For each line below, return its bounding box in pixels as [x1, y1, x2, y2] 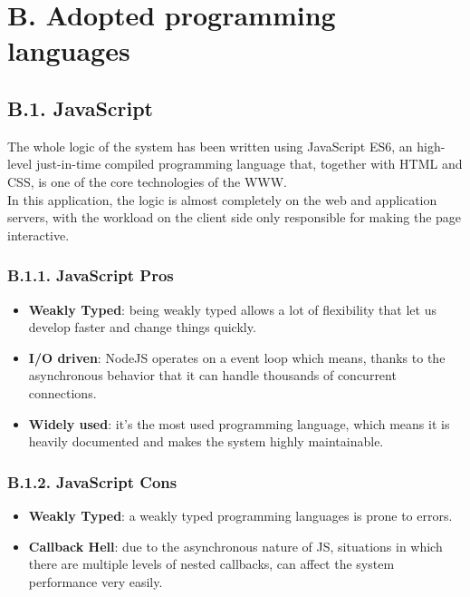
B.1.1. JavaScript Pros [7, 264, 174, 287]
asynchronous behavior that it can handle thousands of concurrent [28, 366, 397, 385]
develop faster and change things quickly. [28, 318, 256, 337]
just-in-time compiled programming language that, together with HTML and [35, 154, 463, 173]
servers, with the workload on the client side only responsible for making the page [7, 208, 462, 227]
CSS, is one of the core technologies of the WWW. [7, 171, 287, 191]
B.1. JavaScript [7, 93, 153, 122]
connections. [28, 383, 97, 402]
